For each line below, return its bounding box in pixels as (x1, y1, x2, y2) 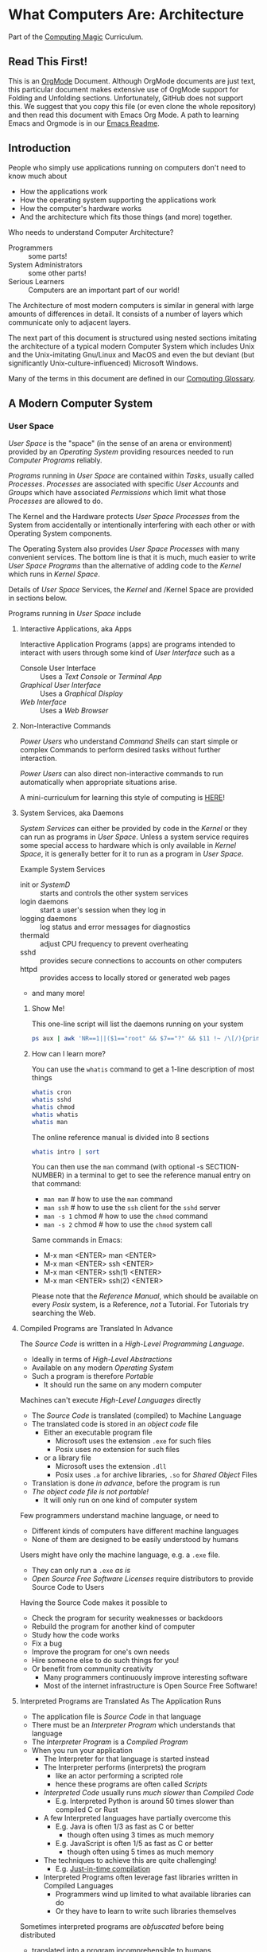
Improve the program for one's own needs (31, 1647, 170, 1657)
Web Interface (19, 697, 67, 707)
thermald (19, 931, 50, 940)
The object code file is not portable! (31, 1487, 149, 1497)
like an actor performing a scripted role (55, 1771, 184, 1781)
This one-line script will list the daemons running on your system (31, 1019, 244, 1029)
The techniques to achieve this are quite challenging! (43, 1856, 217, 1865)
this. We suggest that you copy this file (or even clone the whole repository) (8, 101, 257, 111)
